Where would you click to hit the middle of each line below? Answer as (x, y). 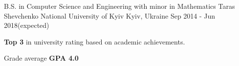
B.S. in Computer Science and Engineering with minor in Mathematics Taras (119, 6)
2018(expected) (27, 25)
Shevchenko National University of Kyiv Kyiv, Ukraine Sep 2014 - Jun (110, 15)
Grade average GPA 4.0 (41, 58)
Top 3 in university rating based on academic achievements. (95, 41)
